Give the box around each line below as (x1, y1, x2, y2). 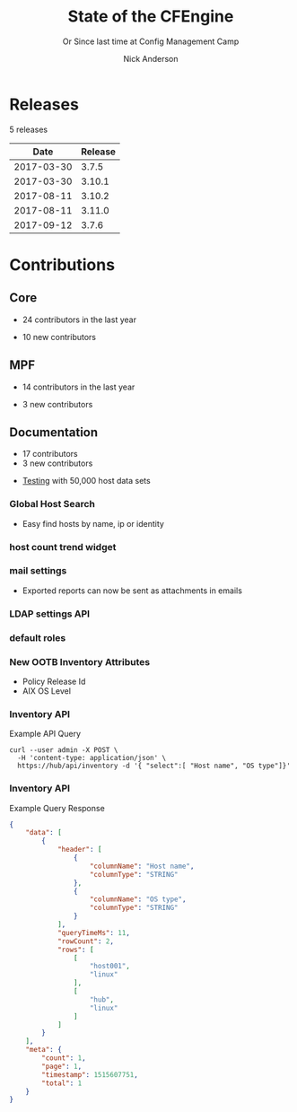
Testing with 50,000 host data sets (22, 476, 151, 486)
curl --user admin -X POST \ (9, 746, 118, 755)
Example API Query (9, 729, 82, 740)
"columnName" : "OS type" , (89, 895, 187, 904)
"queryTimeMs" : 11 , (57, 928, 130, 937)
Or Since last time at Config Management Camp (62, 36, 240, 47)
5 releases (9, 124, 48, 135)
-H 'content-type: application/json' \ (17, 754, 167, 763)
